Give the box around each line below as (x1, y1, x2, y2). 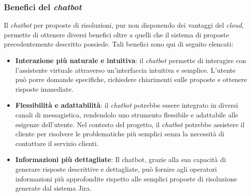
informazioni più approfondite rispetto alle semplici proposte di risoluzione (15, 173, 237, 183)
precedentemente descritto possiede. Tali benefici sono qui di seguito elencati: (4, 39, 234, 49)
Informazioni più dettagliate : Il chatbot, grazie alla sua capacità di (15, 154, 226, 164)
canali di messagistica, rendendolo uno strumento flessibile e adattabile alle (15, 109, 238, 119)
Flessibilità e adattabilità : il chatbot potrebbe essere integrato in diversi (15, 100, 238, 110)
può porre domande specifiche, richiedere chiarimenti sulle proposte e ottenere (15, 74, 247, 84)
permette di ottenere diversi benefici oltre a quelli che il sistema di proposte (4, 29, 229, 39)
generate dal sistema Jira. (15, 183, 92, 193)
